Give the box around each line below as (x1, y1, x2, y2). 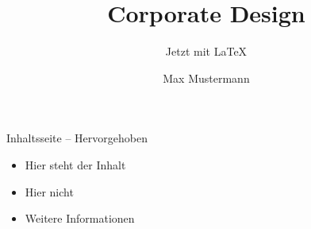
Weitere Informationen (25, 210, 135, 227)
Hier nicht (25, 183, 74, 200)
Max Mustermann (163, 69, 250, 86)
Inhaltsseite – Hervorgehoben (6, 130, 148, 146)
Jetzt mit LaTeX (165, 43, 248, 60)
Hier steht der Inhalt (25, 156, 126, 173)
